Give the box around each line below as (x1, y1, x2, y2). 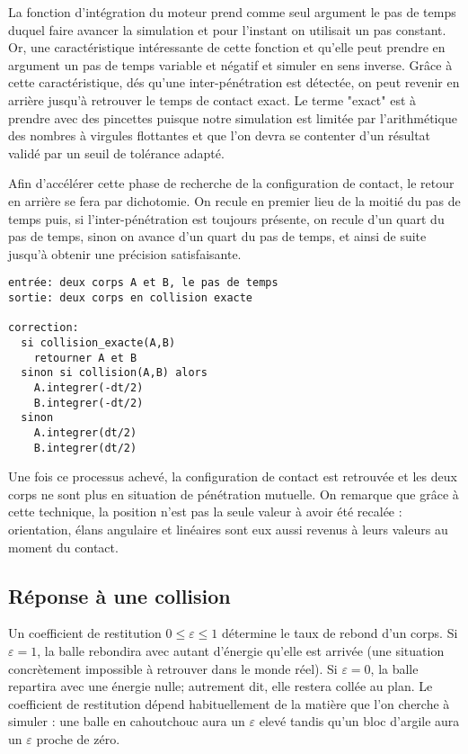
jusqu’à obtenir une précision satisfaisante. (8, 244, 242, 263)
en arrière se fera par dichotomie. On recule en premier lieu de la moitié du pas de (8, 191, 461, 210)
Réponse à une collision (8, 581, 231, 609)
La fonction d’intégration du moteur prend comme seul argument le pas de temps (8, 3, 456, 21)
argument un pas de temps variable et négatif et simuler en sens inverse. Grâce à (8, 55, 453, 74)
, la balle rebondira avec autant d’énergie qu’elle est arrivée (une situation (37, 641, 445, 660)
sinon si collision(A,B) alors (21, 366, 208, 380)
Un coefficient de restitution (8, 624, 162, 642)
